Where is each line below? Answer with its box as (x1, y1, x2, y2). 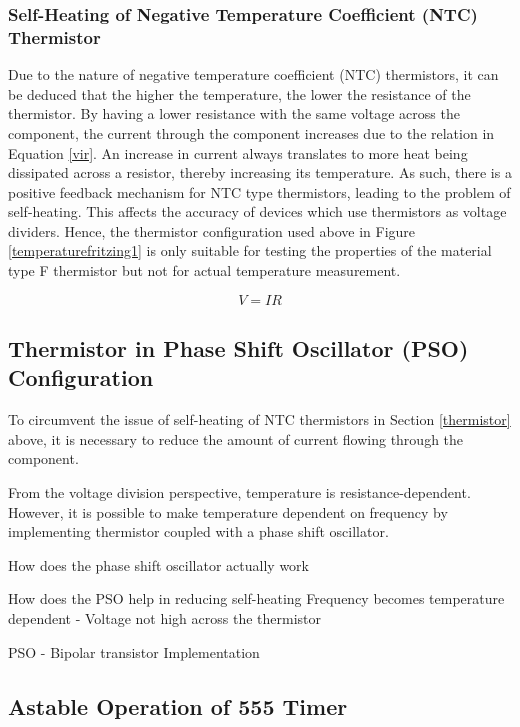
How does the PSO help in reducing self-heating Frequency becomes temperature (8, 588, 505, 609)
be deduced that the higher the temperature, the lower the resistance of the (8, 83, 471, 104)
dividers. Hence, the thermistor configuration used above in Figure (8, 220, 416, 241)
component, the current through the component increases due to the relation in (8, 122, 495, 143)
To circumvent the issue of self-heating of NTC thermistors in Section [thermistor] (8, 409, 511, 430)
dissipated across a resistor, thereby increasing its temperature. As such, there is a (8, 162, 512, 183)
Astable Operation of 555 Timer (8, 690, 348, 721)
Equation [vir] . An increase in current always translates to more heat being (8, 142, 468, 163)
